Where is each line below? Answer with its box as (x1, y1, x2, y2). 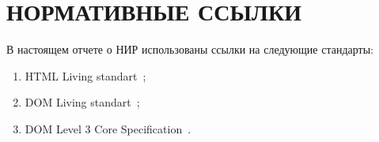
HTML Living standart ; (25, 67, 146, 84)
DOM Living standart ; (25, 94, 140, 110)
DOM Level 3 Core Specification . (25, 120, 191, 136)
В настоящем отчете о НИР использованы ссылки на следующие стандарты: (6, 41, 373, 58)
